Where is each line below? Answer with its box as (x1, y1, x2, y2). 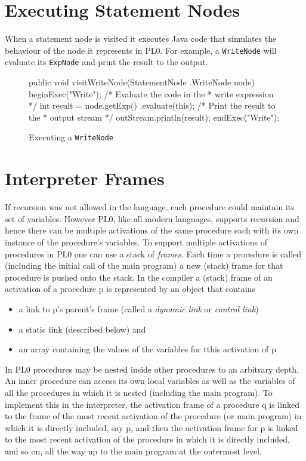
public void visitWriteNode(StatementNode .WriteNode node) (29, 76, 255, 88)
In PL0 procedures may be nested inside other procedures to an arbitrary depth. (5, 362, 299, 375)
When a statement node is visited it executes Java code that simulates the (5, 32, 277, 45)
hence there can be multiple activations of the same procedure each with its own (5, 224, 299, 236)
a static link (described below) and (18, 322, 146, 335)
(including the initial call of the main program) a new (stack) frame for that (5, 259, 283, 272)
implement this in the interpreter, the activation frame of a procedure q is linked (5, 398, 299, 410)
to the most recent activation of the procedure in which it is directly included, (5, 433, 290, 445)
